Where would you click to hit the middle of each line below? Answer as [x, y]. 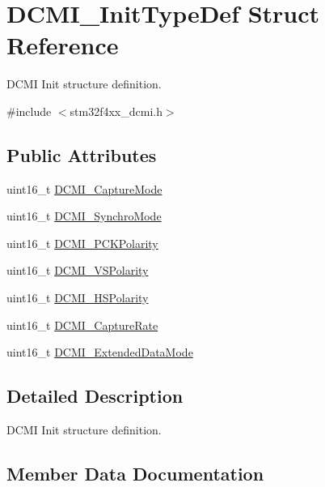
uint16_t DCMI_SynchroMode [84, 216]
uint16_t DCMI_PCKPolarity [82, 243]
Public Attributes [82, 154]
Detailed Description [95, 396]
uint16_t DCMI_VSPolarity [78, 270]
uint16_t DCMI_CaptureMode [84, 188]
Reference [63, 45]
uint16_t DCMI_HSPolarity [78, 298]
